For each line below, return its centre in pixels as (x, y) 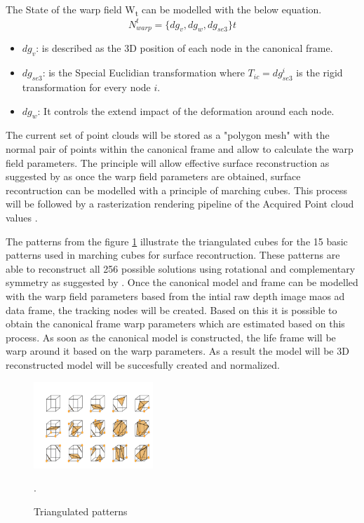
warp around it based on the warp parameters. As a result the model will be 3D (177, 351)
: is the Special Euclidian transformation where (143, 73)
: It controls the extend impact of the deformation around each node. (186, 110)
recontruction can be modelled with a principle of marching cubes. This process (177, 190)
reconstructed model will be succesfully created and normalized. (143, 364)
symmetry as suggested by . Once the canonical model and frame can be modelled (182, 282)
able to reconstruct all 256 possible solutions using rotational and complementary (181, 268)
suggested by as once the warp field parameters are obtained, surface (153, 176)
